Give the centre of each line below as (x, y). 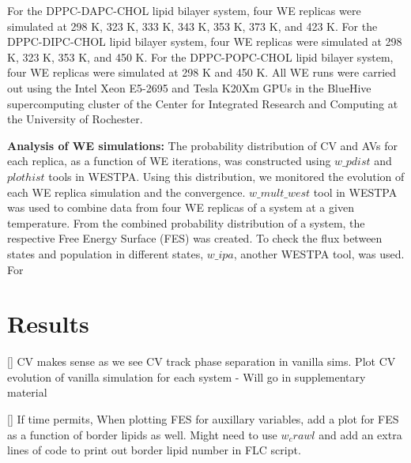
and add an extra (360, 434)
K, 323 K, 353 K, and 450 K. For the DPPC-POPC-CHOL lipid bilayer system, (200, 56)
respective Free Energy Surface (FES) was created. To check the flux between (195, 238)
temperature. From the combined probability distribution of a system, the (186, 222)
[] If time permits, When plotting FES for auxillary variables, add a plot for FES (203, 419)
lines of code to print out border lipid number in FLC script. (154, 450)
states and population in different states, (106, 253)
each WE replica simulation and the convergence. (126, 192)
